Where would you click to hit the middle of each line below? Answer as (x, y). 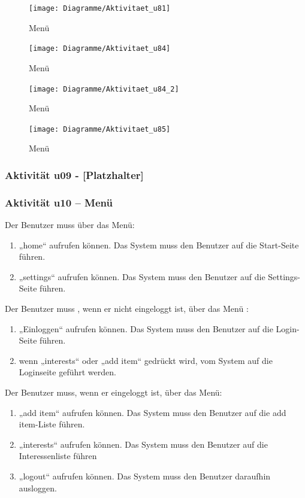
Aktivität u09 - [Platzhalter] (74, 174)
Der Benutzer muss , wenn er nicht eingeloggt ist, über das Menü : (127, 309)
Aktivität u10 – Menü (59, 202)
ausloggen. (38, 488)
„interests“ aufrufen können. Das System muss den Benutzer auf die (143, 444)
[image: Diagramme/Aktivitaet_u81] (100, 8)
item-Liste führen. (52, 424)
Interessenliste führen (58, 456)
